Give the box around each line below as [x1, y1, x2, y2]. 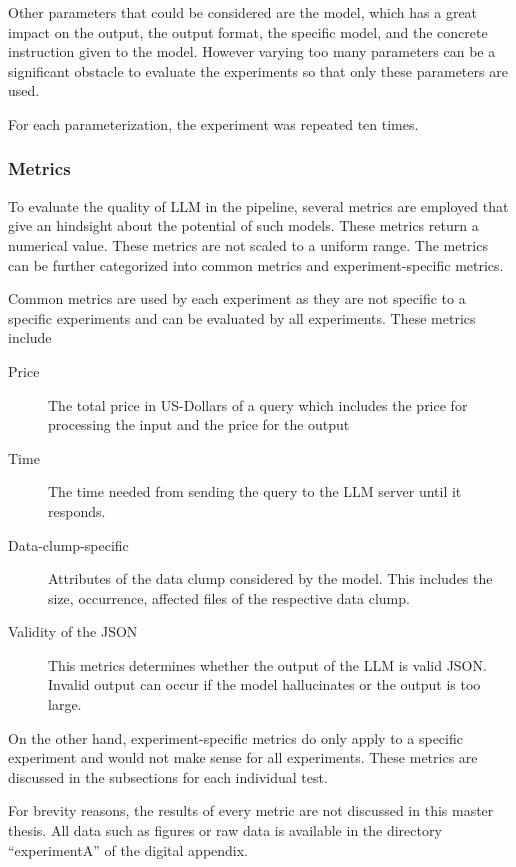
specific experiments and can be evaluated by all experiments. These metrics [8, 307, 476, 328]
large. [48, 694, 82, 715]
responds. [48, 500, 106, 521]
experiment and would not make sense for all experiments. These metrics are [8, 747, 478, 768]
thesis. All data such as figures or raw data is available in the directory [8, 820, 442, 841]
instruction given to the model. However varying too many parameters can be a [8, 41, 496, 62]
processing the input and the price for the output [48, 414, 350, 435]
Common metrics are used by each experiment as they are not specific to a [8, 288, 466, 309]
